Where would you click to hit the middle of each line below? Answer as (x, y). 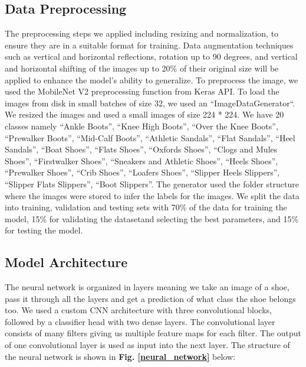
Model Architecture (66, 262)
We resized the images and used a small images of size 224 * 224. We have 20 (144, 114)
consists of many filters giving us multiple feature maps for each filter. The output (153, 333)
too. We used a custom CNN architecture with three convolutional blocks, (138, 310)
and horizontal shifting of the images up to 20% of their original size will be (142, 68)
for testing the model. (44, 230)
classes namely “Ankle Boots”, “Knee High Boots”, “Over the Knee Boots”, (142, 126)
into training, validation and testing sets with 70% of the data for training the (146, 207)
